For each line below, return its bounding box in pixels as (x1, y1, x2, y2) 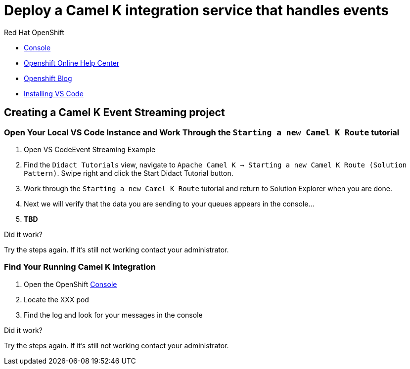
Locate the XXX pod (24, 295, 89, 304)
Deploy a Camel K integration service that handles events (4, 2, 389, 19)
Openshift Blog (24, 74, 72, 82)
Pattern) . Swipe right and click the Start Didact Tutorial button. (24, 168, 233, 177)
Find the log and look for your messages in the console (24, 310, 203, 319)
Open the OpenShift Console (24, 280, 117, 288)
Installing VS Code (24, 89, 84, 98)
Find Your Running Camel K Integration (4, 262, 156, 272)
